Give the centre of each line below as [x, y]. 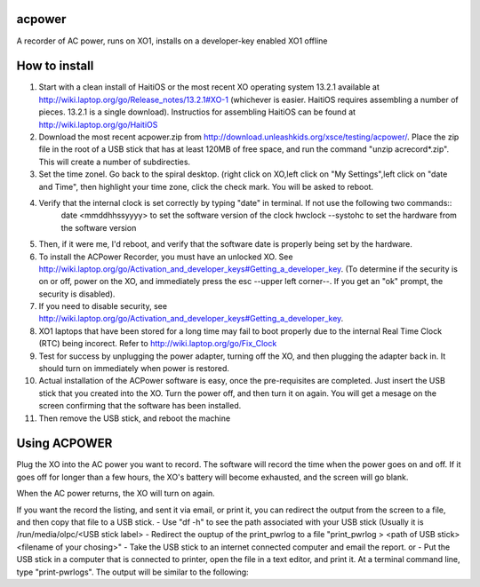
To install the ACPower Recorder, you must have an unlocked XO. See [166, 257]
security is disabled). [77, 294]
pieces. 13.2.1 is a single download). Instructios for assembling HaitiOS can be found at [197, 112]
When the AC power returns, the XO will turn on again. [116, 494]
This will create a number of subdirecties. [115, 162]
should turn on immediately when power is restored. [134, 369]
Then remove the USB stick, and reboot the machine [135, 418]
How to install [55, 66]
